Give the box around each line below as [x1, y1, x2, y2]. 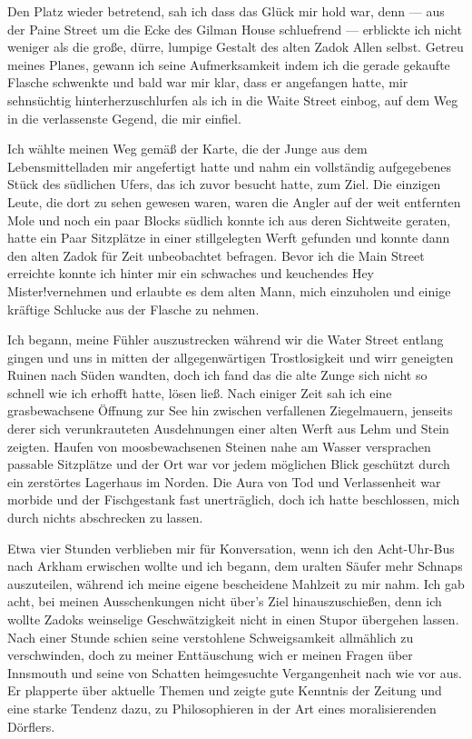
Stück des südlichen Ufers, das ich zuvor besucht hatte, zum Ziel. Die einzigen [7, 175, 441, 194]
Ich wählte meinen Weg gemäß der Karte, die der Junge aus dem [7, 139, 368, 158]
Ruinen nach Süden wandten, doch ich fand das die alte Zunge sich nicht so [7, 365, 428, 384]
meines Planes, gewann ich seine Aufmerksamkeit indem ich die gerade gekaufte [7, 55, 450, 74]
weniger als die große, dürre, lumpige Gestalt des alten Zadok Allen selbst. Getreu [7, 37, 464, 56]
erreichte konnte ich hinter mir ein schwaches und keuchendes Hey [7, 264, 374, 283]
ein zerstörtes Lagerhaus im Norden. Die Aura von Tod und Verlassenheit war [7, 472, 441, 491]
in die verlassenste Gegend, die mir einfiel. [7, 108, 241, 127]
